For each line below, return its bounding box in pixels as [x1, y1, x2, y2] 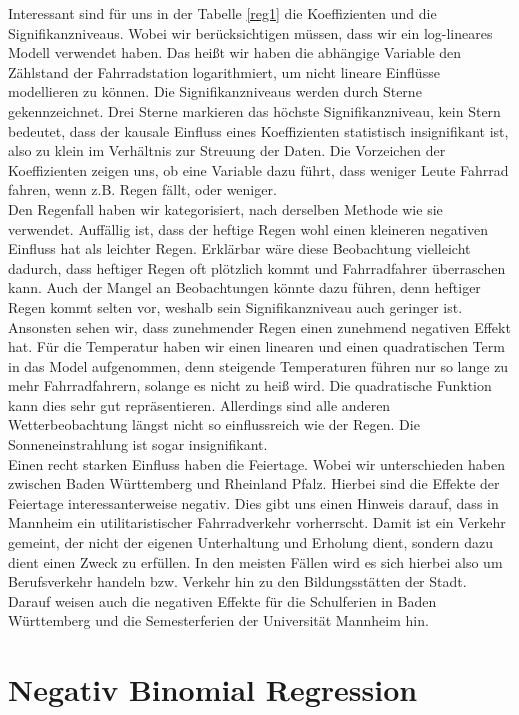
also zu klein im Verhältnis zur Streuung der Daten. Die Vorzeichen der [8, 140, 446, 161]
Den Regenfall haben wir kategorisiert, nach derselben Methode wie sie [8, 198, 443, 219]
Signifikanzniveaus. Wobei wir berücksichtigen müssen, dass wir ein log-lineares [8, 22, 493, 43]
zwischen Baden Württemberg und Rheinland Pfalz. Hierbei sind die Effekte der [8, 473, 500, 494]
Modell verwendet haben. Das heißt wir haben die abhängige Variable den [8, 42, 462, 63]
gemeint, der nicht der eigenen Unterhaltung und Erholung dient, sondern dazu [8, 532, 494, 553]
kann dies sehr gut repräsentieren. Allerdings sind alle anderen [8, 394, 391, 415]
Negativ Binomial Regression [8, 669, 418, 710]
